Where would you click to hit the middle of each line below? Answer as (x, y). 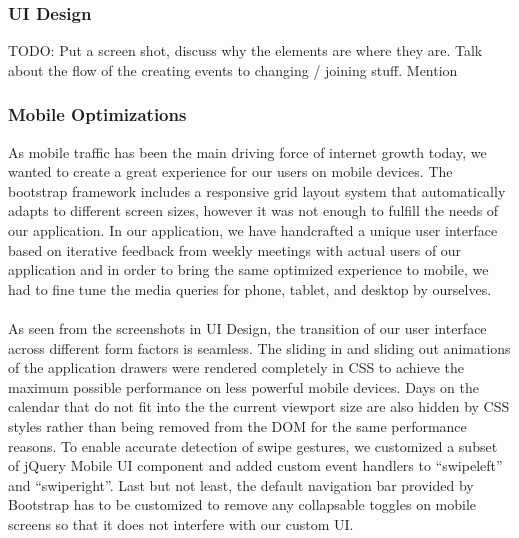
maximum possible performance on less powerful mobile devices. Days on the (243, 386)
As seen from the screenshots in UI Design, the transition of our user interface (247, 327)
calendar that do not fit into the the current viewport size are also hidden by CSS (259, 406)
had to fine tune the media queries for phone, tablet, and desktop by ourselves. (250, 288)
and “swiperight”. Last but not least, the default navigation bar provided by (241, 484)
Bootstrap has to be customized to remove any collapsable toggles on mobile (242, 504)
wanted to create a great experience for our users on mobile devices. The (230, 171)
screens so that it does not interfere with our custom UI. (181, 523)
